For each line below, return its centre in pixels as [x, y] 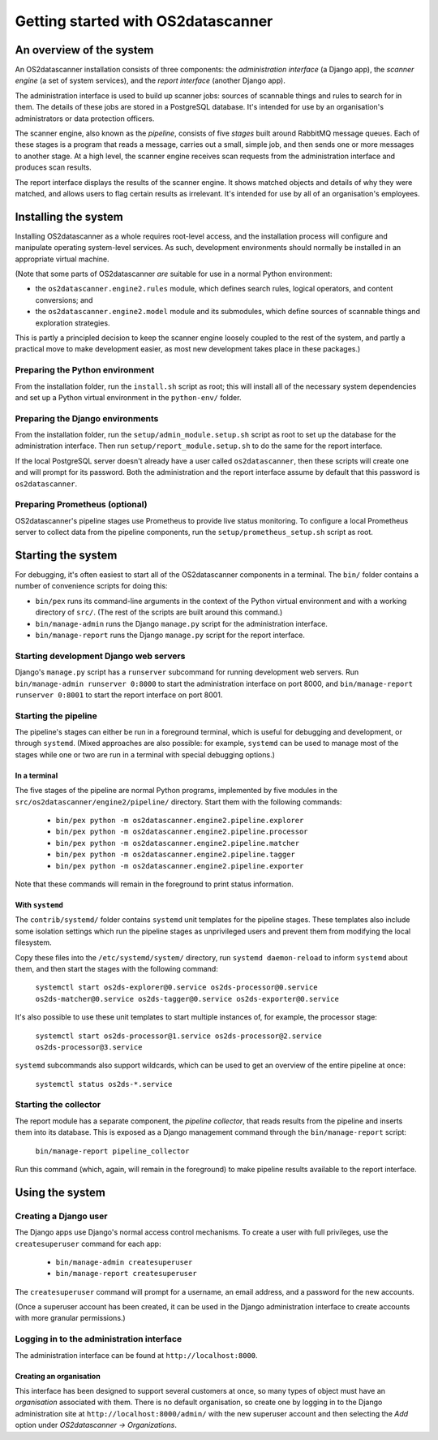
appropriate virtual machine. [62, 259]
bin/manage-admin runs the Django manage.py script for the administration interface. [182, 623]
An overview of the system [84, 50]
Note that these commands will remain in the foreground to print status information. [154, 884]
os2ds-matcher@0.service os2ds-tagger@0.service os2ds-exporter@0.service [187, 999]
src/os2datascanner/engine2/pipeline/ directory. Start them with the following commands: [178, 802]
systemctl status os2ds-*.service [104, 1084]
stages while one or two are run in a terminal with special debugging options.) [145, 754]
